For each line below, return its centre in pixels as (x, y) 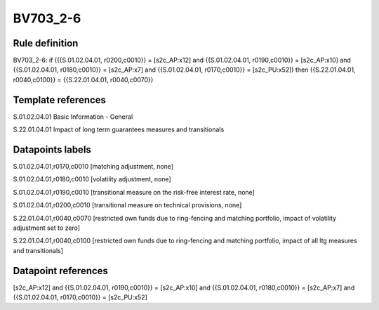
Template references (60, 99)
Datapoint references (61, 271)
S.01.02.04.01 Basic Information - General (73, 117)
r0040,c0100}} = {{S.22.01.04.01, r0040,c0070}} (83, 79)
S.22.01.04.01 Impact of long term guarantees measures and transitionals (119, 129)
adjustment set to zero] (47, 228)
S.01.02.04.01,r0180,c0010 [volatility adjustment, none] (92, 179)
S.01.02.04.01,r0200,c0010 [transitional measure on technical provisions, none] (127, 205)
